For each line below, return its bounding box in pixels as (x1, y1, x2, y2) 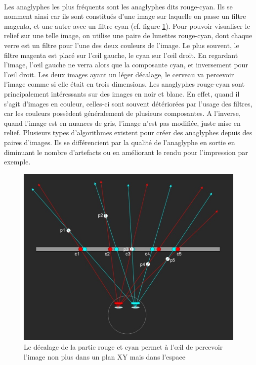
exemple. (4, 156, 31, 167)
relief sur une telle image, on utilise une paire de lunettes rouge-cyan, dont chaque (4, 30, 253, 41)
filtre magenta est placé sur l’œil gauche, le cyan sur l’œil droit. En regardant (4, 50, 238, 60)
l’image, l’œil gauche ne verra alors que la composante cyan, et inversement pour (4, 59, 248, 70)
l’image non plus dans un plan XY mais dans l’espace (24, 351, 186, 362)
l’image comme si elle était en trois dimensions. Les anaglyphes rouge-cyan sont (4, 79, 245, 89)
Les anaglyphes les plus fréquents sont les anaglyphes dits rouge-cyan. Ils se (4, 1, 233, 11)
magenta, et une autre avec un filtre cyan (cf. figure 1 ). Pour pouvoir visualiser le (4, 20, 250, 31)
